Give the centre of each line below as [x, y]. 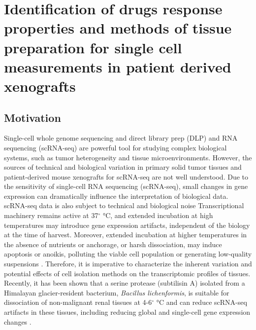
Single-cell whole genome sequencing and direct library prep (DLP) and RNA [121, 138]
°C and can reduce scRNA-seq [202, 302]
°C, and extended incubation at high [158, 215]
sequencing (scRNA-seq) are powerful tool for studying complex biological [115, 147]
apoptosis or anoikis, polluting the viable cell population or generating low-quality [128, 254]
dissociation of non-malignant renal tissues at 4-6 [78, 302]
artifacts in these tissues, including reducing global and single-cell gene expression [127, 312]
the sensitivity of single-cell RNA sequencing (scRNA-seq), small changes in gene [126, 186]
